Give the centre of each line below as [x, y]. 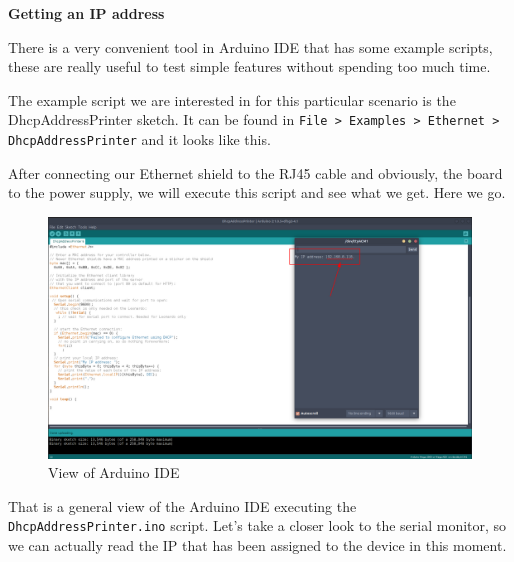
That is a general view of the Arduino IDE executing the [182, 505]
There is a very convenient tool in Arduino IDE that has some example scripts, [250, 46]
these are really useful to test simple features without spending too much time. [249, 66]
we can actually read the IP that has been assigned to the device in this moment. [257, 545]
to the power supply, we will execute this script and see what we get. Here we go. [257, 192]
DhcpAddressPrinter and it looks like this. [139, 139]
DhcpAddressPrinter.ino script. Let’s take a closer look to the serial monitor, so [257, 525]
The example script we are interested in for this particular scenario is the [232, 99]
